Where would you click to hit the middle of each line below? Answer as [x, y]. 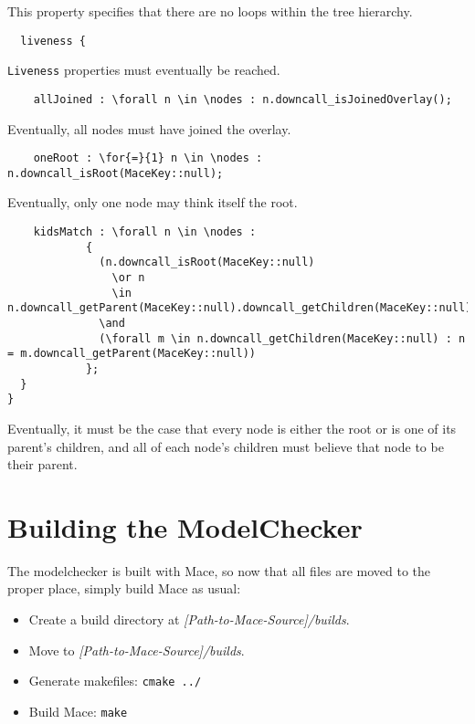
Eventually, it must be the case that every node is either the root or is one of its [232, 428]
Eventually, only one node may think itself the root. [153, 202]
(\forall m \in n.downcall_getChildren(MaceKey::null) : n [282, 338]
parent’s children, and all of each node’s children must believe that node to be [226, 446]
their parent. [42, 464]
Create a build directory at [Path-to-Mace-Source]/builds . [189, 619]
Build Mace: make [78, 711]
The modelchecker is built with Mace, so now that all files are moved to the [219, 570]
